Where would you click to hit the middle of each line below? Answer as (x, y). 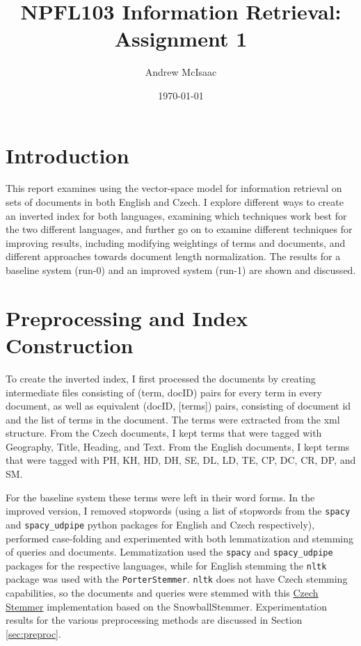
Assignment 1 (181, 39)
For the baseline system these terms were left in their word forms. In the (160, 497)
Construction (70, 345)
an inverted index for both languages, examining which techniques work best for (176, 215)
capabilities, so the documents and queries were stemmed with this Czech (162, 593)
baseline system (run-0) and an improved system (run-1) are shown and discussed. (181, 270)
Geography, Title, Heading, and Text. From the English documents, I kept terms (178, 446)
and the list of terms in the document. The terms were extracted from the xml (173, 419)
